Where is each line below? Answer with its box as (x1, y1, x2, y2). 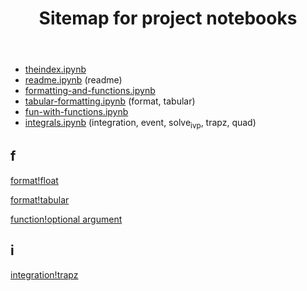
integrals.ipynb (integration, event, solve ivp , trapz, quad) (24, 117, 257, 131)
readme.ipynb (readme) (24, 74, 123, 86)
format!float (10, 174, 59, 186)
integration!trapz (10, 268, 79, 281)
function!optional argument (10, 213, 123, 225)
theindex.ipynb (24, 63, 87, 76)
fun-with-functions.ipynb (24, 106, 129, 118)
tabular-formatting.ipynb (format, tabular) (24, 95, 196, 107)
